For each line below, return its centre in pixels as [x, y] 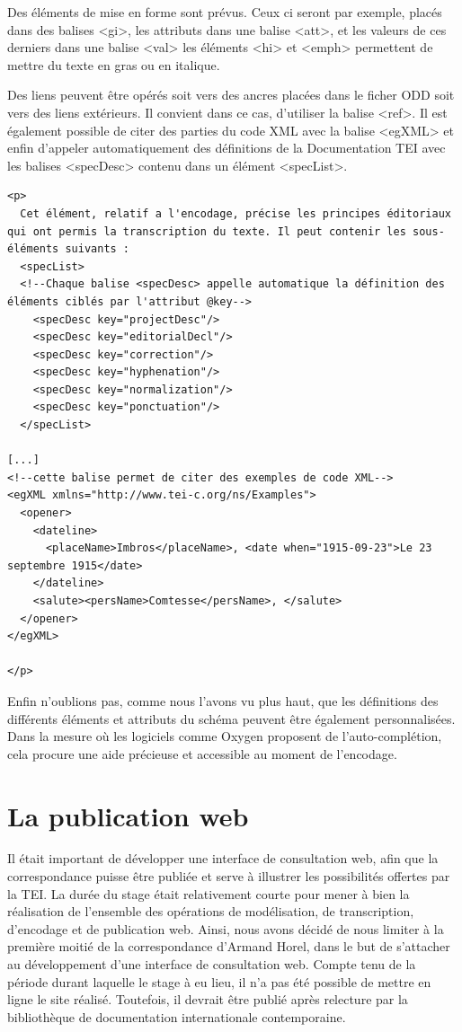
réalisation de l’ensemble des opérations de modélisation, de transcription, [211, 911]
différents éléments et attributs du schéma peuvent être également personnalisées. [231, 718]
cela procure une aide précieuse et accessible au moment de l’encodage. [202, 753]
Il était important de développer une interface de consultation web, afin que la [223, 858]
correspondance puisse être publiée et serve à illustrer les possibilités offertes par [229, 876]
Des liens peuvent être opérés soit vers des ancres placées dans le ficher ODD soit [231, 95]
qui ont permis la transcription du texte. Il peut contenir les [207, 231]
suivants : [98, 249]
